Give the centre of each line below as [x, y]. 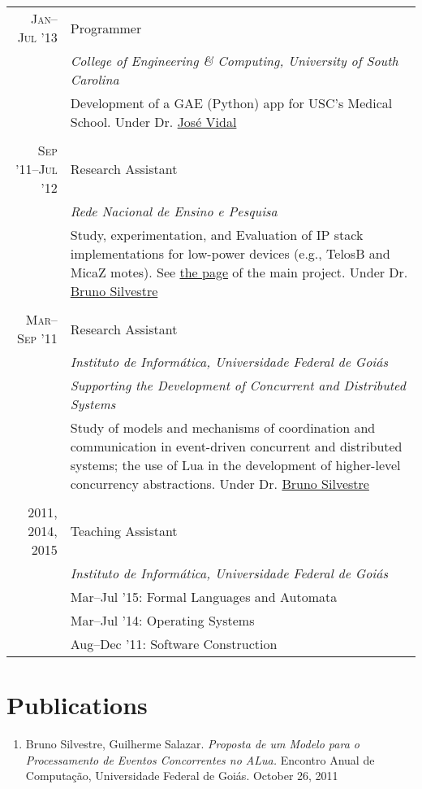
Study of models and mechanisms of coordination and [223, 427]
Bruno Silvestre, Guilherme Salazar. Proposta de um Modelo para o [192, 744]
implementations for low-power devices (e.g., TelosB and [230, 253]
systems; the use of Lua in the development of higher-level [235, 465]
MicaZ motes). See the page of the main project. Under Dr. [239, 272]
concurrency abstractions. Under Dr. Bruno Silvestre [220, 484]
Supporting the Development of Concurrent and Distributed [238, 385]
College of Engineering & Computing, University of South [234, 61]
